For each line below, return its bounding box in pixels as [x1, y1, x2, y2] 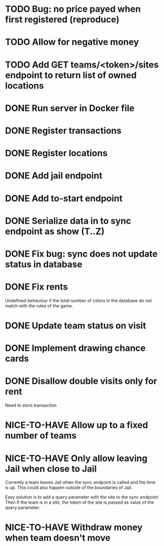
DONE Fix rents [5, 281, 68, 293]
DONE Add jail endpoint [5, 170, 103, 181]
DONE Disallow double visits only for [5, 375, 157, 387]
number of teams [5, 430, 77, 442]
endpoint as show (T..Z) [5, 226, 105, 237]
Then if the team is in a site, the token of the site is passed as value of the [5, 499, 154, 506]
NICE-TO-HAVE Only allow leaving [5, 452, 148, 464]
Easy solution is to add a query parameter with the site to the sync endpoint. [5, 494, 160, 500]
